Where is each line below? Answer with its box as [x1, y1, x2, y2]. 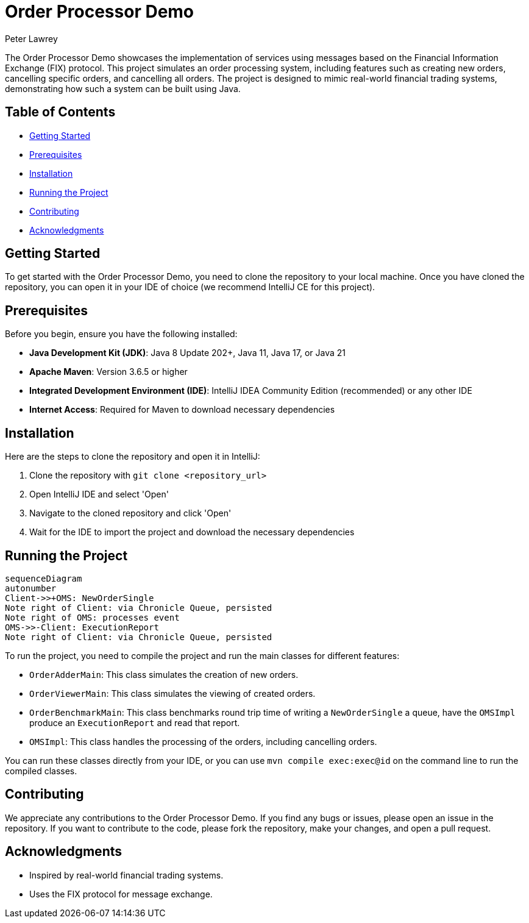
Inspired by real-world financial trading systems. [29, 869, 224, 880]
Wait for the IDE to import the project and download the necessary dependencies [29, 527, 355, 538]
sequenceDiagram [5, 573, 82, 583]
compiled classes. [5, 765, 77, 776]
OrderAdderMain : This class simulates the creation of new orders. [29, 669, 299, 680]
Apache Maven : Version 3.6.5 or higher [29, 366, 188, 377]
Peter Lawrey [5, 33, 58, 44]
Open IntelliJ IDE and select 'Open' [29, 489, 169, 500]
